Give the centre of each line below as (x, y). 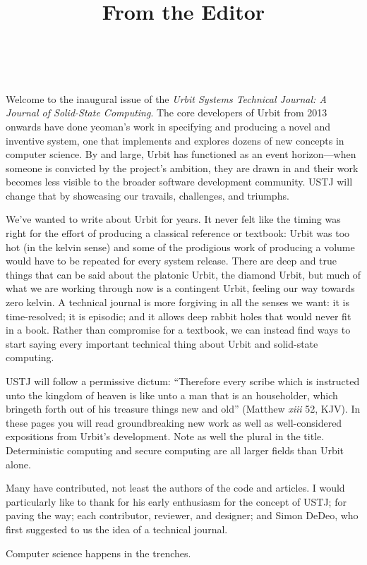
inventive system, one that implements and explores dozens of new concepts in (175, 140)
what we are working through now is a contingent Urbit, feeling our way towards (180, 288)
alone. (18, 464)
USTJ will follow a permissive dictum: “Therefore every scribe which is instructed (183, 381)
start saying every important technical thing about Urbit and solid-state (162, 343)
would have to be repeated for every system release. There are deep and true (172, 261)
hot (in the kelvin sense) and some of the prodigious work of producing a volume (180, 247)
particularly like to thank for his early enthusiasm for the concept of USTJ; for (176, 501)
